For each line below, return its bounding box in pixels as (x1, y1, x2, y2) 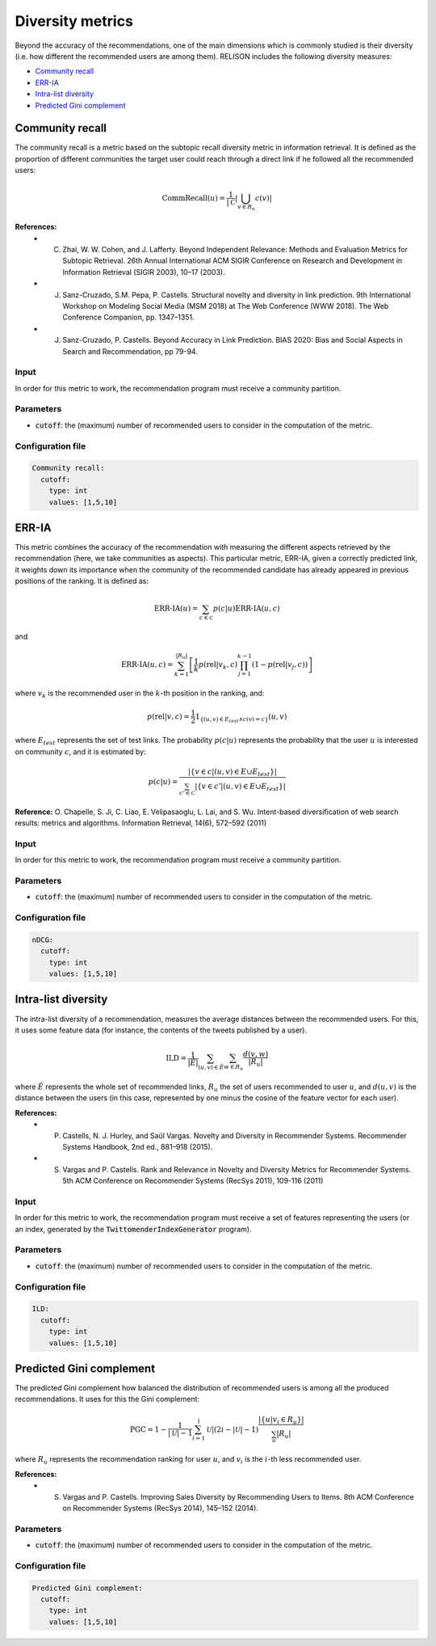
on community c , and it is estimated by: (15, 746, 146, 756)
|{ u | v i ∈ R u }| (258, 1415, 304, 1426)
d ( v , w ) (242, 1049, 269, 1058)
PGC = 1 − (129, 1424, 167, 1434)
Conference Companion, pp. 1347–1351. (62, 312, 195, 323)
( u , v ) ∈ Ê (198, 1063, 224, 1071)
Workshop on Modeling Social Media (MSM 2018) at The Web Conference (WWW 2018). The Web (62, 302, 389, 311)
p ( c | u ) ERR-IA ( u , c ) (212, 604, 280, 614)
